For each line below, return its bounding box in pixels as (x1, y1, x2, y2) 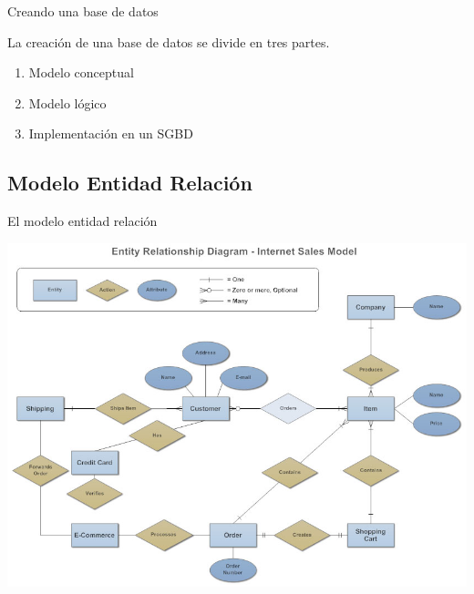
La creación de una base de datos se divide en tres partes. (7, 32, 330, 51)
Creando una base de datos (7, 2, 159, 20)
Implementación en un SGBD (28, 124, 193, 143)
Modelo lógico (28, 93, 107, 112)
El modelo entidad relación (7, 211, 158, 230)
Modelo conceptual (28, 63, 134, 82)
